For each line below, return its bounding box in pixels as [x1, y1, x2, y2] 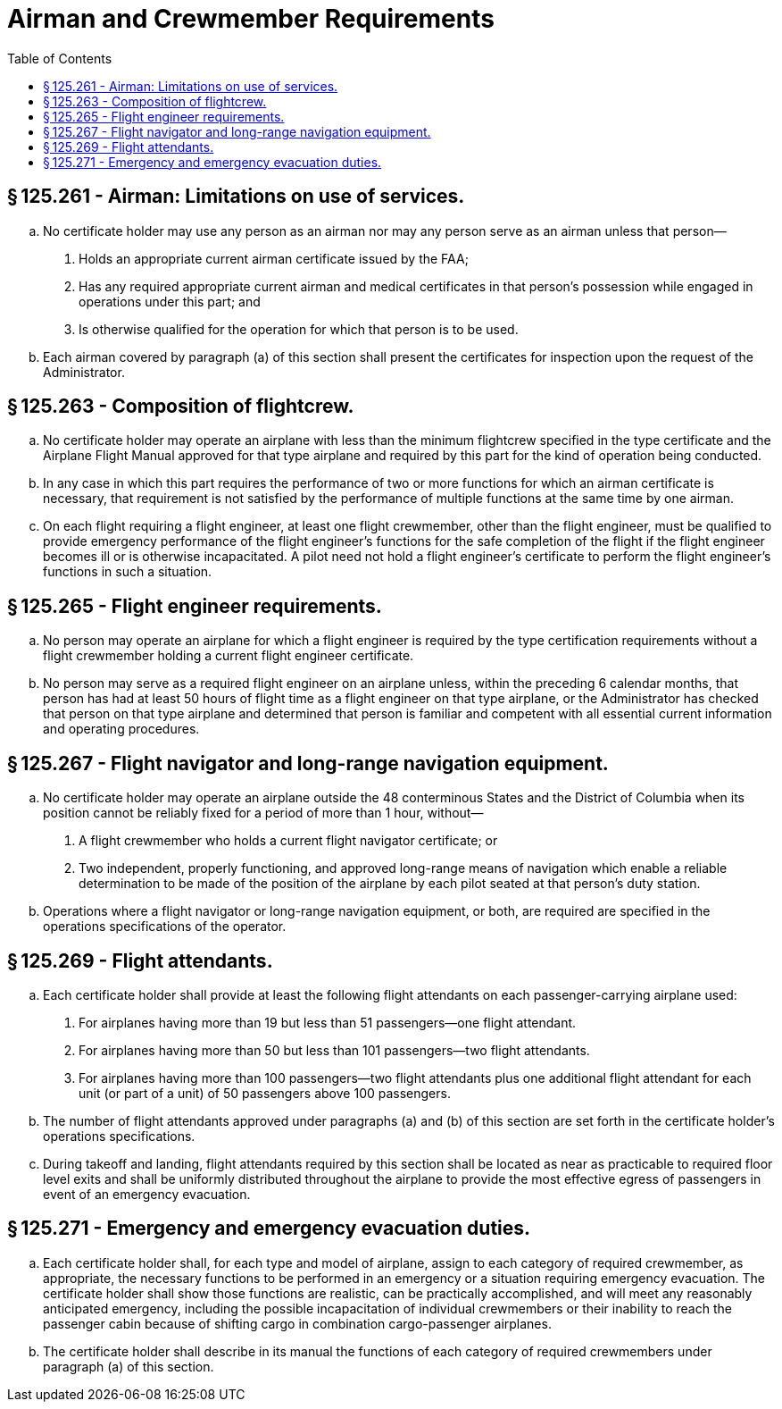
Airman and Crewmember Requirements [7, 4, 495, 34]
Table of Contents [7, 50, 112, 66]
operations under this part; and [79, 293, 261, 309]
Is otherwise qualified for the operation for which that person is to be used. [79, 321, 519, 337]
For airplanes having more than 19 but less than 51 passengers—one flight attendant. [79, 1014, 577, 1030]
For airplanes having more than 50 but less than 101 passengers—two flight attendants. [79, 1042, 590, 1058]
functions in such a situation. [43, 564, 212, 580]
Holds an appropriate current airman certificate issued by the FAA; [79, 250, 469, 266]
